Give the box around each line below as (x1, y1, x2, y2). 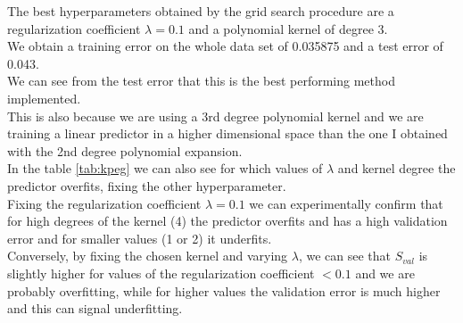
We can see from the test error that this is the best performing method (7, 71, 395, 90)
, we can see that (298, 246, 392, 265)
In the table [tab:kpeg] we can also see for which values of (7, 159, 323, 178)
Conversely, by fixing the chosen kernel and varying (7, 246, 288, 265)
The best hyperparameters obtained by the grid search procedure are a (7, 2, 394, 20)
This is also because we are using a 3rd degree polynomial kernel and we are (7, 106, 424, 125)
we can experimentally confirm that (249, 194, 443, 212)
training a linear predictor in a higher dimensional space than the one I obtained (7, 124, 448, 143)
